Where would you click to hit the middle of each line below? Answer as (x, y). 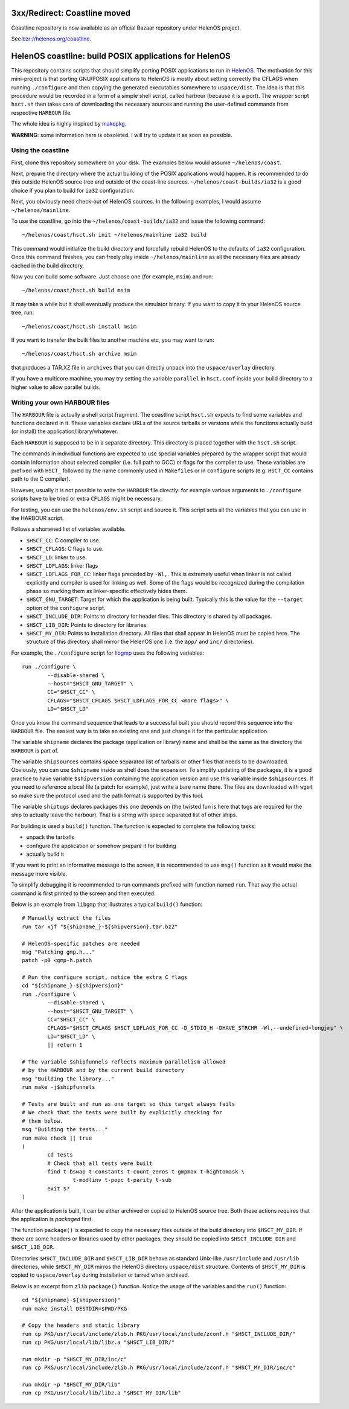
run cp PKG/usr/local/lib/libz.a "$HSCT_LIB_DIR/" (98, 1343)
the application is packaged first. (52, 1219)
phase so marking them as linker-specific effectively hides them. (107, 591)
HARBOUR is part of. (35, 750)
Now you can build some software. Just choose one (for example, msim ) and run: (112, 276)
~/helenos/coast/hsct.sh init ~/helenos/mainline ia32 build (114, 235)
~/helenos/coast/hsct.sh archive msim (79, 354)
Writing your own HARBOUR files (60, 403)
